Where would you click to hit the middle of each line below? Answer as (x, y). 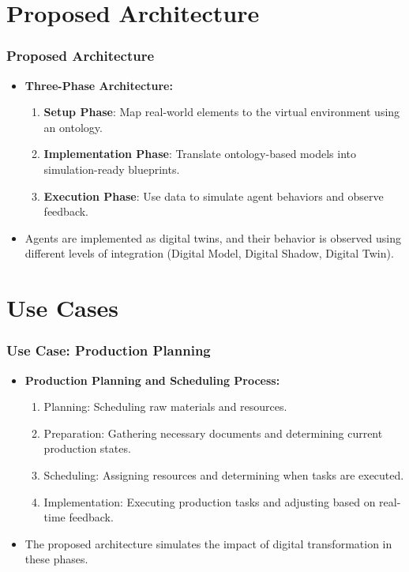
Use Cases (63, 308)
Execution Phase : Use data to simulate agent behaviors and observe (214, 196)
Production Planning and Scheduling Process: (152, 380)
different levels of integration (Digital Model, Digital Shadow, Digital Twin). (209, 253)
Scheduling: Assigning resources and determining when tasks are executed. (224, 474)
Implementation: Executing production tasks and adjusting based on (210, 501)
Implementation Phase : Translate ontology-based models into (200, 154)
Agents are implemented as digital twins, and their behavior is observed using (213, 237)
